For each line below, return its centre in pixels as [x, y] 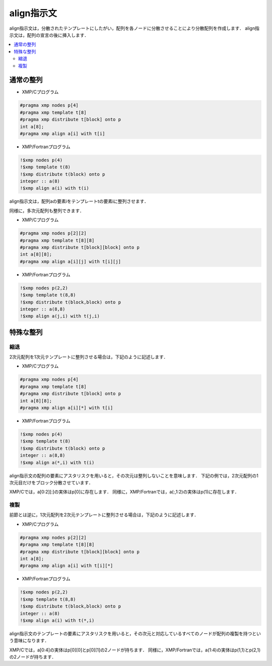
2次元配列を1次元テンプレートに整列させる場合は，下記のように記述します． [89, 357]
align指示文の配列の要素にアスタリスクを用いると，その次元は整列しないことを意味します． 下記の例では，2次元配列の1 [134, 475]
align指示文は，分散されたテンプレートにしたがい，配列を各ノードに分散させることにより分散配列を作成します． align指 [134, 28]
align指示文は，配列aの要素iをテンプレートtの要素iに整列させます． [79, 201]
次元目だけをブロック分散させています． [51, 482]
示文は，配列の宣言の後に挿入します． [49, 35]
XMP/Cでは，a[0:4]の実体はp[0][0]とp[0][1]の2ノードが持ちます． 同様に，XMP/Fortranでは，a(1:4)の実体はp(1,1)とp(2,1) [135, 650]
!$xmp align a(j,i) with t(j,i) [60, 316]
